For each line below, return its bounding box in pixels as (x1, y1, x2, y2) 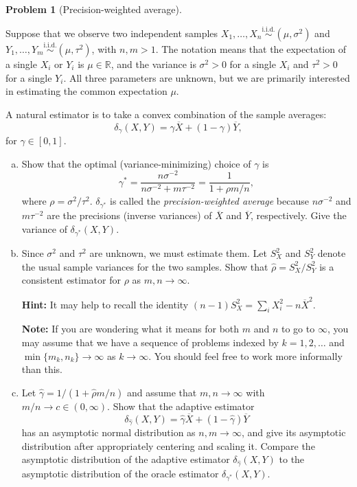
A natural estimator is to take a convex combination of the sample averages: (5, 106, 327, 121)
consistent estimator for (21, 273, 121, 287)
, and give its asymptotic (241, 425, 346, 440)
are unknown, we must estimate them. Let (89, 246, 267, 260)
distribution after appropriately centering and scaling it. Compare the (21, 438, 315, 453)
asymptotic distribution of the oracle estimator (21, 466, 219, 481)
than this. (21, 362, 63, 376)
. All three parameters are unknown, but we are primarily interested (63, 70, 350, 84)
